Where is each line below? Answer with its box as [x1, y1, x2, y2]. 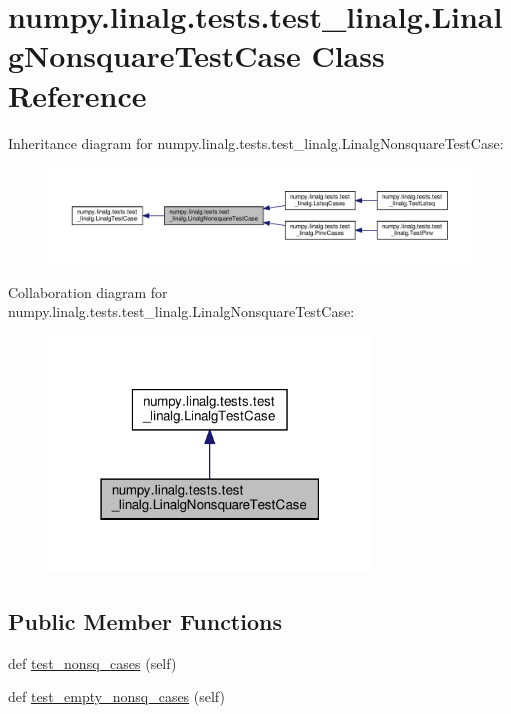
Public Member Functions [8, 605, 282, 636]
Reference [8, 74, 147, 115]
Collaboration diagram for [8, 281, 168, 302]
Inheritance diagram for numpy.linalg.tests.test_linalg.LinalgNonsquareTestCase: [8, 132, 504, 153]
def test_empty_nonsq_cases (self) [8, 686, 225, 707]
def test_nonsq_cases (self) [8, 652, 177, 673]
